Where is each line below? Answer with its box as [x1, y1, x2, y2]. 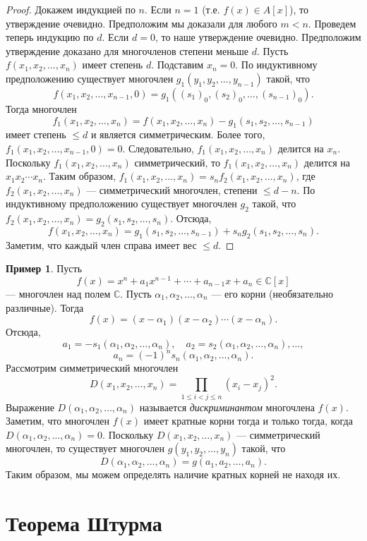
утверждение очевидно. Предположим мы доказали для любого [6, 16, 277, 30]
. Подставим [151, 57, 204, 72]
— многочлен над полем [6, 286, 111, 300]
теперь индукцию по [6, 30, 94, 44]
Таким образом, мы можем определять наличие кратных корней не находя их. [6, 467, 341, 482]
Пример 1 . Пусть [6, 261, 83, 276]
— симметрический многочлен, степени [86, 182, 258, 197]
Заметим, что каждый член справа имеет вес [6, 237, 197, 252]
